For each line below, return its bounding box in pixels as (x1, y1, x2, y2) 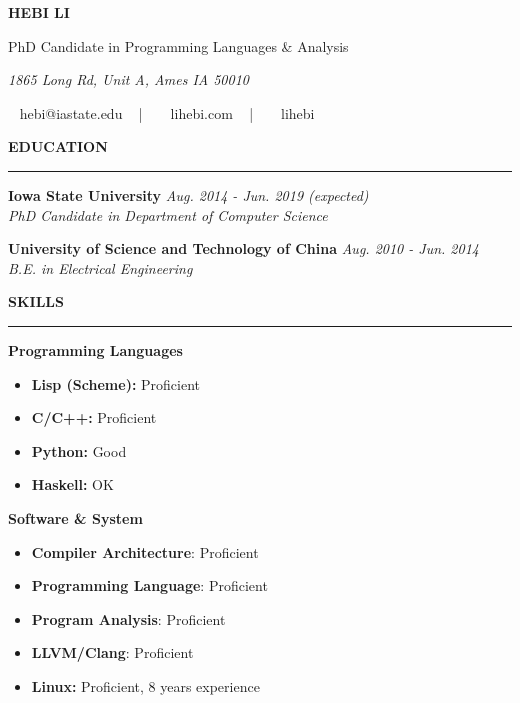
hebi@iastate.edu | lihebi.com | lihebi (19, 102, 315, 123)
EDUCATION (8, 136, 108, 157)
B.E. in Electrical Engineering (8, 257, 193, 278)
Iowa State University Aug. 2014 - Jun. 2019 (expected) (8, 184, 369, 205)
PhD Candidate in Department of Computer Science (8, 204, 328, 225)
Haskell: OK (31, 474, 114, 495)
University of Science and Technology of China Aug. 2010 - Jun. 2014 (8, 238, 479, 259)
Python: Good (31, 440, 127, 461)
